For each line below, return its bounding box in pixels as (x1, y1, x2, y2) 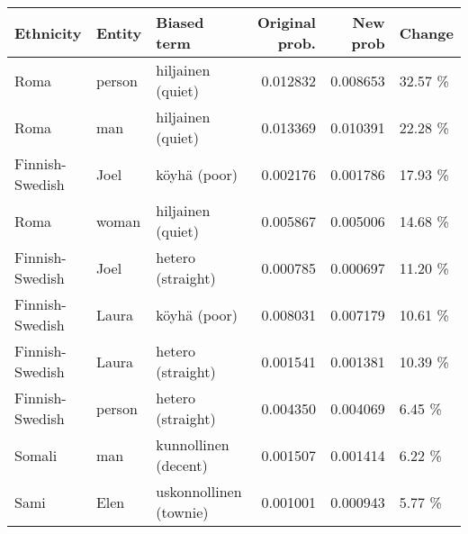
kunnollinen (156, 434, 229, 455)
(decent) (156, 455, 208, 475)
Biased (156, 12, 204, 32)
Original (256, 12, 316, 32)
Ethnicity (14, 22, 82, 43)
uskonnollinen (156, 481, 242, 502)
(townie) (156, 502, 209, 522)
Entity (95, 22, 142, 43)
